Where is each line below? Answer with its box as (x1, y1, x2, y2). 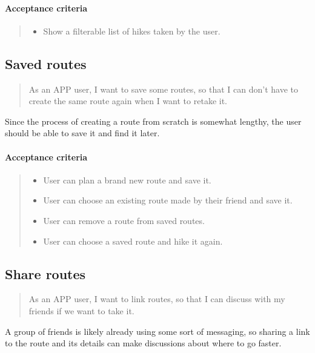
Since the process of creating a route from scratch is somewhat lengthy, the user (5, 114, 302, 127)
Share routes (5, 264, 86, 283)
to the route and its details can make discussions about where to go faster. (5, 337, 282, 349)
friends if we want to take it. (28, 304, 134, 317)
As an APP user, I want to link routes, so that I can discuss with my (28, 292, 285, 305)
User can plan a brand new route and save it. (43, 173, 211, 186)
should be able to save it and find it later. (5, 127, 160, 139)
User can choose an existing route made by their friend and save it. (43, 194, 293, 206)
